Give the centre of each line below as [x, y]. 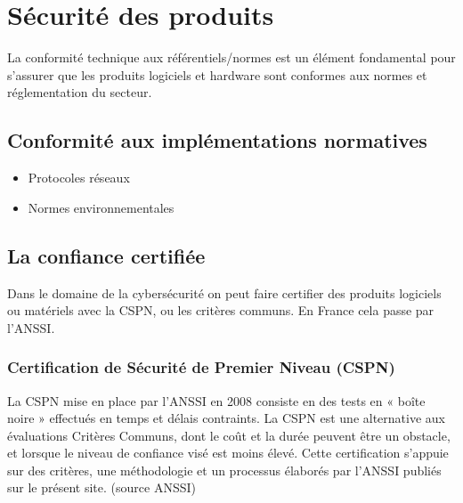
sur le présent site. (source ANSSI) [102, 487]
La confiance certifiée [106, 255]
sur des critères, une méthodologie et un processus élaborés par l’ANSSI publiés [224, 470]
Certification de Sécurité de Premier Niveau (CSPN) [201, 367]
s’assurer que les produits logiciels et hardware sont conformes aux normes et [217, 74]
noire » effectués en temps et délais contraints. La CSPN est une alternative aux [227, 418]
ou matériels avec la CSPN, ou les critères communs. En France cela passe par [221, 310]
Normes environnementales [101, 207]
